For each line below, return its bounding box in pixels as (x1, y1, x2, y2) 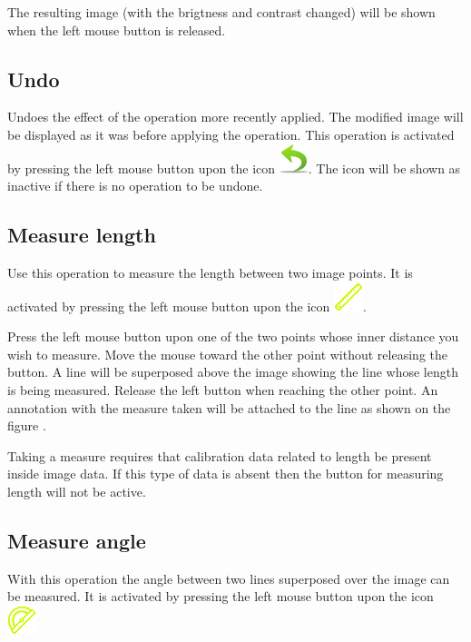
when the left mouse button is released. (7, 20, 226, 39)
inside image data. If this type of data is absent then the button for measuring (7, 464, 444, 483)
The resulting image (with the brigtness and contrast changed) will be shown (7, 3, 436, 21)
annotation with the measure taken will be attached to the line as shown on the (7, 398, 451, 417)
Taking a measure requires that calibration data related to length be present (7, 446, 432, 465)
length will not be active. (7, 481, 146, 500)
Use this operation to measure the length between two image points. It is (7, 262, 413, 281)
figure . (7, 416, 46, 435)
